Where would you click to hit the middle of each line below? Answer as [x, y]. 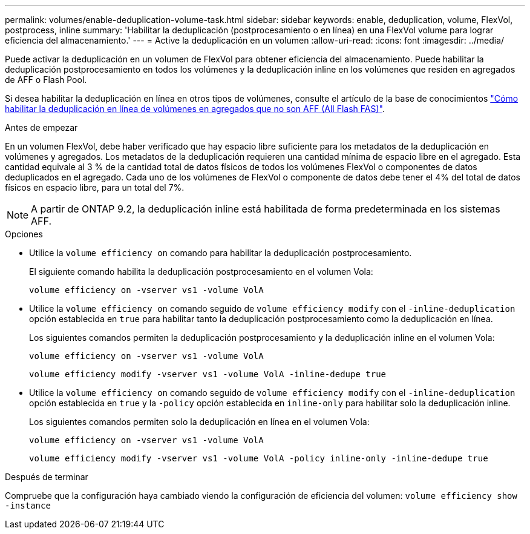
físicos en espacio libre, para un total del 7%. [95, 187]
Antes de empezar [41, 127]
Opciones [24, 234]
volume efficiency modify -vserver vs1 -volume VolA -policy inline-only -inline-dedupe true [259, 458]
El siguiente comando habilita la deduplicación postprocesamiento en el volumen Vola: [201, 272]
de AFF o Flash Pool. [46, 80]
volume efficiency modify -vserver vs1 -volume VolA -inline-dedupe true [208, 374]
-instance [28, 506]
